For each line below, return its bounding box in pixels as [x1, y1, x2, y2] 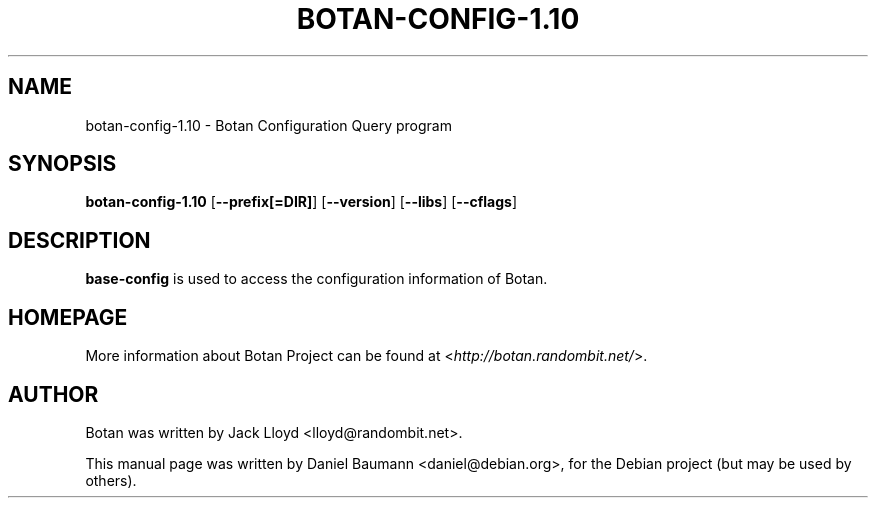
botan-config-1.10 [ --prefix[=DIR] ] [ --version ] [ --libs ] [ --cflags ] [85, 193, 517, 211]
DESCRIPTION [8, 227, 151, 253]
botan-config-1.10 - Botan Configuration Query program [85, 116, 452, 134]
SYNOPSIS [8, 151, 117, 177]
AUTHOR [8, 381, 99, 407]
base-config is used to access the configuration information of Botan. [85, 270, 548, 288]
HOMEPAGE [8, 304, 128, 330]
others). [85, 471, 137, 489]
